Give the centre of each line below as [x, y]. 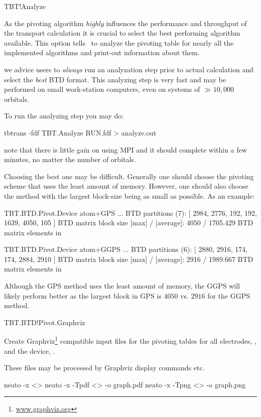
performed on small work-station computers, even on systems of [102, 89]
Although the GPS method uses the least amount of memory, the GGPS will [122, 286]
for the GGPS [229, 295]
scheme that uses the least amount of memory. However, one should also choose [126, 186]
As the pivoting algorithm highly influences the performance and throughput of [125, 23]
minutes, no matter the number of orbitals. [70, 159]
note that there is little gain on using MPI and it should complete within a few [125, 149]
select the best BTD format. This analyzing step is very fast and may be [115, 79]
